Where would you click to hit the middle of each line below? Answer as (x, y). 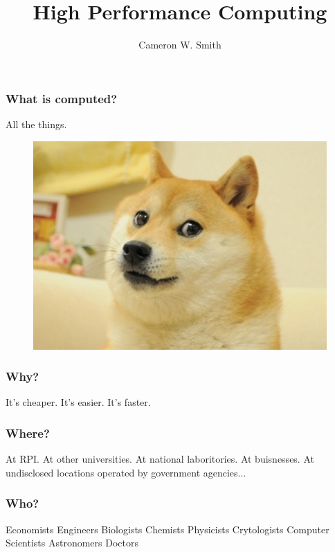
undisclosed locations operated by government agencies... (126, 472)
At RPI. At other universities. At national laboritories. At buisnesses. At (160, 459)
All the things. (36, 124)
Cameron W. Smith (180, 45)
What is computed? (62, 98)
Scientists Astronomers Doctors (72, 543)
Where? (28, 433)
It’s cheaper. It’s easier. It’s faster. (78, 402)
